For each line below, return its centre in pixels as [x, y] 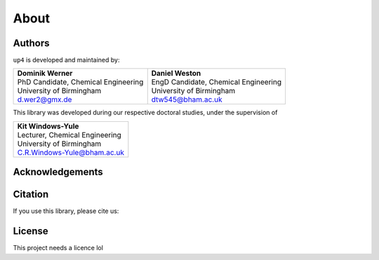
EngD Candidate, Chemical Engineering [217, 82]
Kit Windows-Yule [48, 126]
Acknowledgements [58, 172]
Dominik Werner [45, 74]
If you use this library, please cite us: [66, 211]
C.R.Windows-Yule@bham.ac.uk [71, 152]
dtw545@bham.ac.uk [187, 100]
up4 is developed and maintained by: [66, 60]
